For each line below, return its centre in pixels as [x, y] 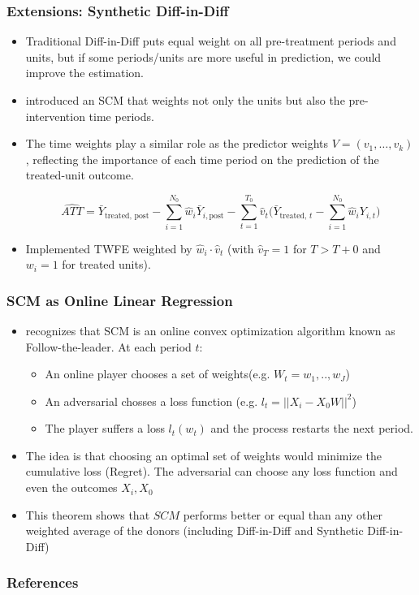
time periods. [121, 116]
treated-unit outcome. [80, 175]
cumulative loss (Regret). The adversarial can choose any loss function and [212, 471]
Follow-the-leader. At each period [108, 346]
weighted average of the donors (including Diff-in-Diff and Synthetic [194, 530]
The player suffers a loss [105, 428]
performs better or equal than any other [283, 514]
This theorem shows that [88, 514]
